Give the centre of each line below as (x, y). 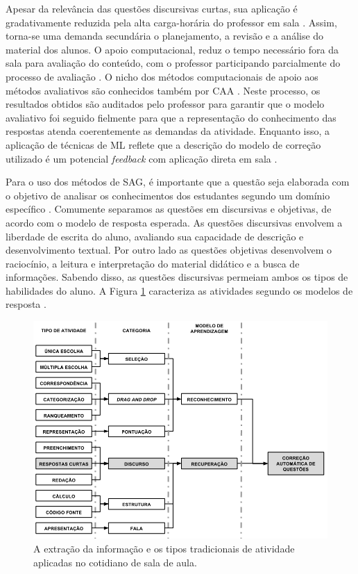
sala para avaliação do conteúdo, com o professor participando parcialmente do (173, 63)
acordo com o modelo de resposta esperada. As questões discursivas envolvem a (174, 222)
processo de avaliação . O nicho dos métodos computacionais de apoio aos (162, 76)
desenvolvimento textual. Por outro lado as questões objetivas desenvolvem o (169, 250)
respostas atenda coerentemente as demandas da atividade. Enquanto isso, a (168, 131)
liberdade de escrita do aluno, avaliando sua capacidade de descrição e (155, 236)
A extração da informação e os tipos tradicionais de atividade (164, 548)
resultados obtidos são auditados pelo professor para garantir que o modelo (165, 104)
